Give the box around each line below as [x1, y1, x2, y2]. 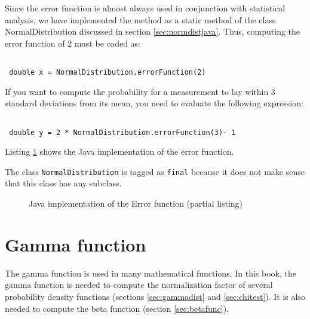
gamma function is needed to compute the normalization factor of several [5, 278, 273, 291]
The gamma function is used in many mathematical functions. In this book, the [5, 266, 296, 279]
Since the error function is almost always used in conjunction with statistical [5, 2, 286, 14]
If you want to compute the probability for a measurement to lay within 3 [5, 85, 275, 97]
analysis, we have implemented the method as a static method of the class [5, 13, 276, 26]
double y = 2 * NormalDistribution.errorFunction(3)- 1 [9, 128, 236, 137]
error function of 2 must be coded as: [5, 36, 140, 49]
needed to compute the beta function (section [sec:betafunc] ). [5, 302, 229, 314]
